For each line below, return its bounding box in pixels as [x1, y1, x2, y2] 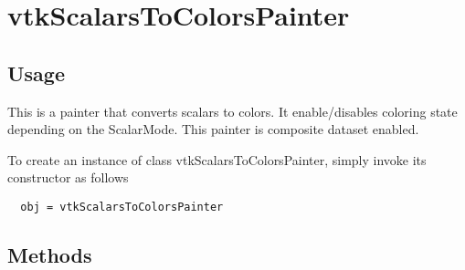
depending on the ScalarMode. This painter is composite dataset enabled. [7, 119, 419, 139]
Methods [7, 241, 92, 268]
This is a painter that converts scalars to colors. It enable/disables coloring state [7, 101, 458, 120]
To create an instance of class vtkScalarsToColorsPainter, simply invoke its [7, 150, 427, 169]
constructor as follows [7, 168, 129, 187]
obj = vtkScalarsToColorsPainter [20, 200, 224, 213]
